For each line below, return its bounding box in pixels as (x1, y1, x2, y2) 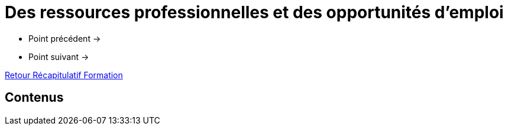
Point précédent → (28, 33, 101, 44)
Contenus (5, 90, 64, 105)
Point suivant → (28, 51, 89, 62)
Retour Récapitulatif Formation (5, 69, 123, 80)
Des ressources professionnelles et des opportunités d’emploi (5, 2, 504, 22)
